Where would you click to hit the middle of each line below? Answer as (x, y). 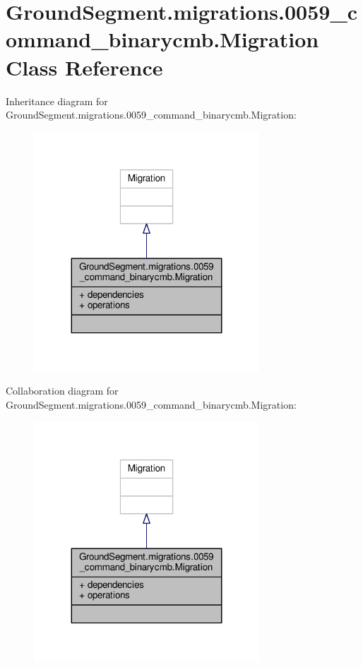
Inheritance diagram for (57, 101)
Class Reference (84, 67)
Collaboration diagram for (62, 391)
